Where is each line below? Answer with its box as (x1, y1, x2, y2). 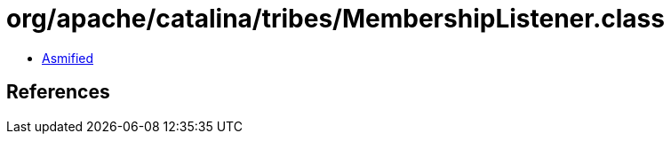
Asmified (42, 50, 94, 66)
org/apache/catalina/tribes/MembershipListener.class (6, 4, 665, 34)
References (6, 81, 110, 104)
